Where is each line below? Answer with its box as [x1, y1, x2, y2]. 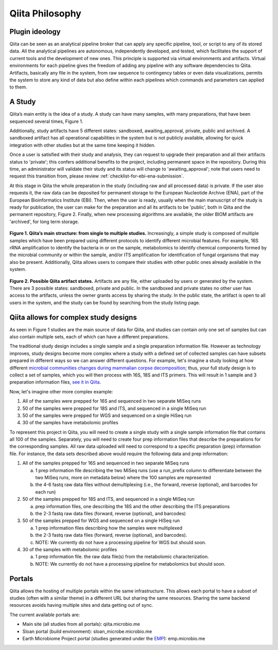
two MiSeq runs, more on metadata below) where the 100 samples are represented [35, 475, 211, 481]
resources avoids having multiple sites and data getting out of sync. [9, 602, 153, 608]
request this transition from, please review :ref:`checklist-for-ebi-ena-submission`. [9, 173, 184, 179]
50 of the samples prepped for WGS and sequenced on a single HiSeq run [22, 517, 180, 524]
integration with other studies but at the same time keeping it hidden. [9, 142, 155, 148]
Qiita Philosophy [9, 8, 82, 19]
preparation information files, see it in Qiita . [9, 379, 101, 385]
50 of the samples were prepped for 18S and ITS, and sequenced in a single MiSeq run [22, 405, 206, 411]
